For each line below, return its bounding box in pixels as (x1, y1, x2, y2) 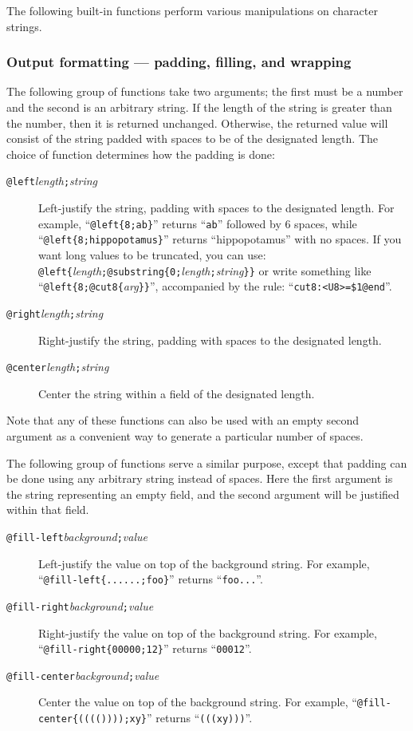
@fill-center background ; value (6, 666, 159, 683)
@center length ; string (6, 358, 109, 375)
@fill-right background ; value (6, 597, 154, 614)
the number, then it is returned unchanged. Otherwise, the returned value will (6, 114, 388, 131)
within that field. (6, 501, 89, 518)
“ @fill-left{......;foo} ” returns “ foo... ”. (38, 571, 263, 587)
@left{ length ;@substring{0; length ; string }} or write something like (38, 262, 372, 279)
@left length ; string (6, 172, 97, 189)
